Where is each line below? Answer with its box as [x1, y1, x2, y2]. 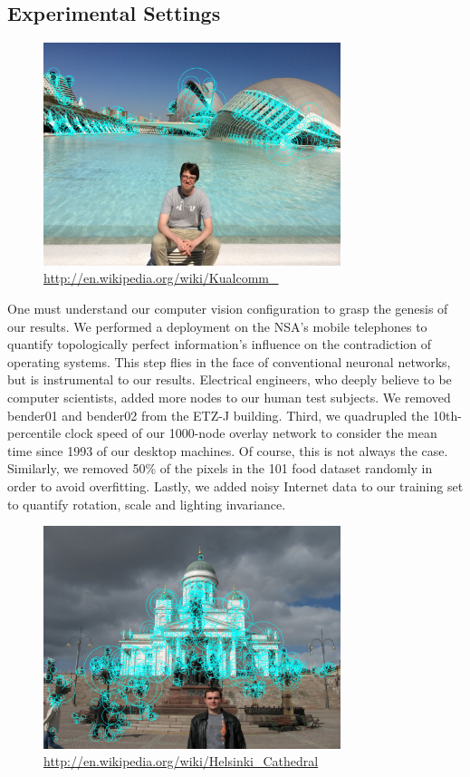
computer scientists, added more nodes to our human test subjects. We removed [7, 388, 451, 407]
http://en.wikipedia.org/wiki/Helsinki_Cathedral [43, 752, 319, 771]
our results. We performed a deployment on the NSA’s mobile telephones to [7, 316, 427, 335]
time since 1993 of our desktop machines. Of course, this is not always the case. [7, 441, 448, 460]
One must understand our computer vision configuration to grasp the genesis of [7, 299, 448, 318]
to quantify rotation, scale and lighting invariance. [7, 494, 286, 513]
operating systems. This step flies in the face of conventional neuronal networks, [7, 352, 451, 371]
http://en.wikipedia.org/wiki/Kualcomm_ [43, 268, 279, 287]
